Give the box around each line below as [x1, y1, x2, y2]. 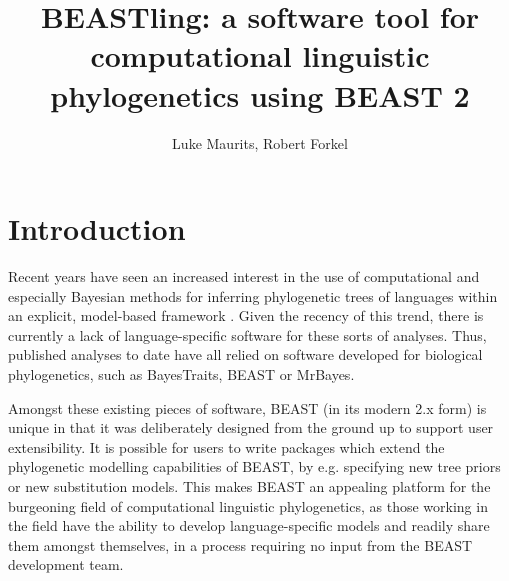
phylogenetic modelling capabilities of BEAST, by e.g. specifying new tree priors [8, 456, 501, 477]
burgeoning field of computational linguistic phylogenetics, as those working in [8, 495, 488, 516]
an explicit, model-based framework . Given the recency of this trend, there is [8, 305, 484, 326]
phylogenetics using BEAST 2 [50, 74, 470, 115]
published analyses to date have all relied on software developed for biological [8, 344, 483, 365]
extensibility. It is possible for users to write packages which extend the [8, 436, 445, 457]
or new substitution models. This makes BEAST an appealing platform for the [8, 475, 491, 496]
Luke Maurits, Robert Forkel [172, 132, 348, 153]
